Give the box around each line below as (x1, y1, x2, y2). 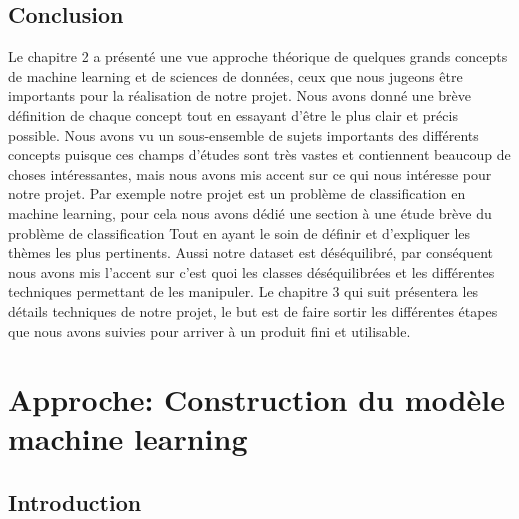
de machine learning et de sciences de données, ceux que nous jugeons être (8, 65, 463, 86)
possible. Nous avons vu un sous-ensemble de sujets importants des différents (8, 124, 479, 145)
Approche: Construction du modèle (8, 379, 505, 420)
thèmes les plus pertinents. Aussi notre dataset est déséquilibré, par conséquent (8, 242, 494, 263)
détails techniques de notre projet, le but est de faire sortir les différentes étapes (8, 300, 498, 321)
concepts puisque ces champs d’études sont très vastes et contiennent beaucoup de (8, 144, 511, 165)
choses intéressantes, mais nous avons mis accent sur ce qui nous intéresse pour (8, 163, 492, 184)
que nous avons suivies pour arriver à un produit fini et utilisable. (8, 320, 411, 341)
